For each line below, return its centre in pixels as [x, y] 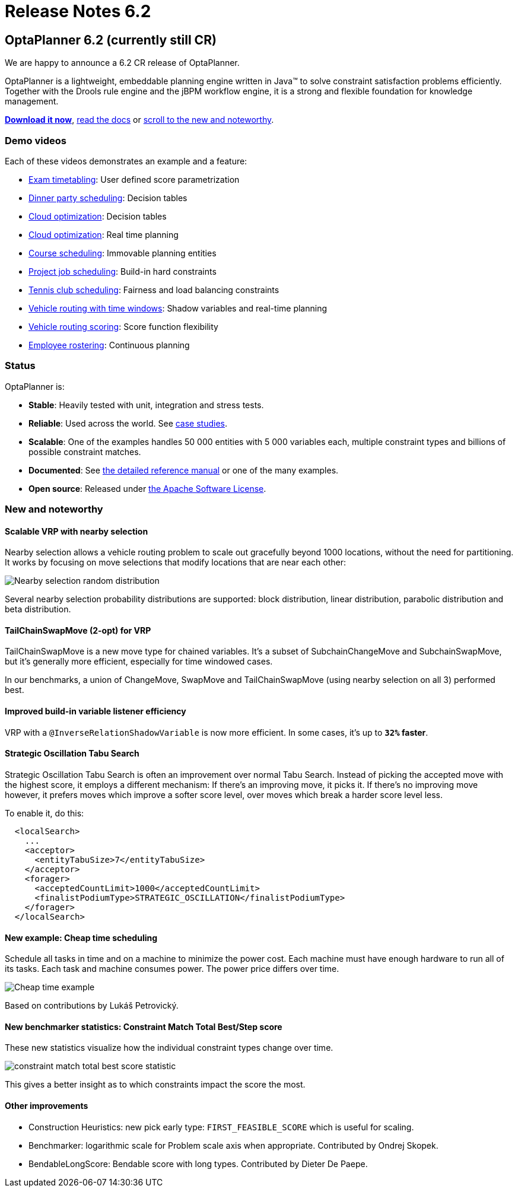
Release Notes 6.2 [78, 11]
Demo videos [36, 140]
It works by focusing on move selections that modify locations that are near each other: [176, 562]
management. [32, 101]
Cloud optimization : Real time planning [104, 234]
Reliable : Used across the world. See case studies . [128, 423]
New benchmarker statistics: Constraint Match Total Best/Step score [144, 1026]
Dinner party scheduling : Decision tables [108, 198]
